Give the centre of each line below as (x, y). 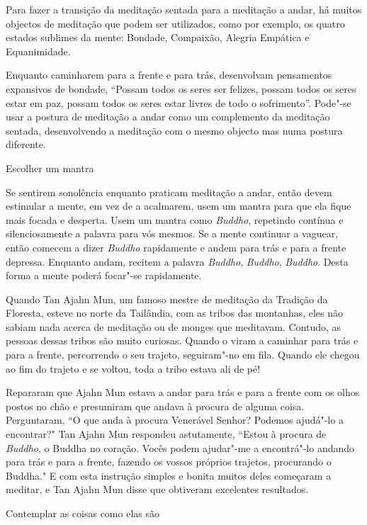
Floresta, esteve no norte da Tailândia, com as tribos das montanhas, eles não (175, 313)
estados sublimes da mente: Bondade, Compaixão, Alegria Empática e (158, 37)
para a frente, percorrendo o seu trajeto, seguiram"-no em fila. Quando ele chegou (183, 355)
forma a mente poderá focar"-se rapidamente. (104, 275)
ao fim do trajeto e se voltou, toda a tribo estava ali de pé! (133, 368)
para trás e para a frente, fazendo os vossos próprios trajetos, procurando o (169, 462)
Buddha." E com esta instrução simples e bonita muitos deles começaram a (169, 475)
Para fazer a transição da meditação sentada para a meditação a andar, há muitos (184, 9)
